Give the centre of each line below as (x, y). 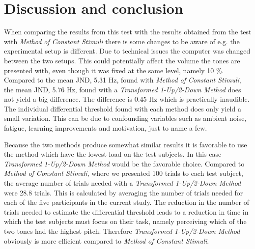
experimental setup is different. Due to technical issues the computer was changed (127, 51)
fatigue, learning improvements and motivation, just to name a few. (106, 128)
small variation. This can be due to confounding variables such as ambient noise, (125, 118)
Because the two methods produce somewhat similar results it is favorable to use (126, 144)
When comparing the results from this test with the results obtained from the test (128, 32)
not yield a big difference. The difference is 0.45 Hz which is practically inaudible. (127, 99)
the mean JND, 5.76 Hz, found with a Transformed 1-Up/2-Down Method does (123, 89)
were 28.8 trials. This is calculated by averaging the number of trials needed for (124, 192)
